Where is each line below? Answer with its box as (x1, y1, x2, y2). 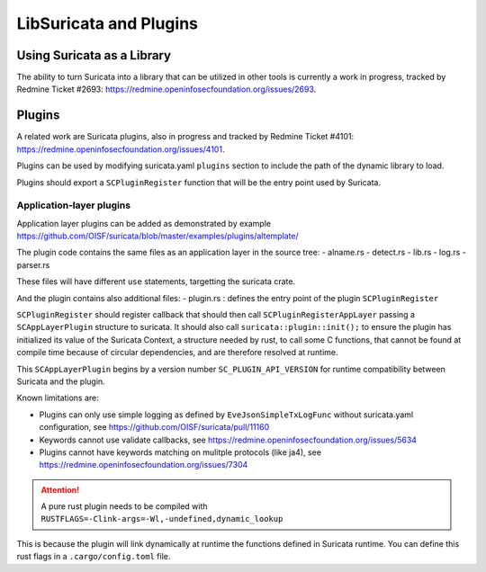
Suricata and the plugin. (16, 376, 105, 387)
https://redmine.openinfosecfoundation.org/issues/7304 (39, 460, 248, 470)
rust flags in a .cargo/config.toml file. (16, 551, 171, 562)
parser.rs (16, 259, 50, 270)
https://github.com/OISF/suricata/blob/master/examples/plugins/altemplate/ (16, 230, 299, 242)
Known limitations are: (16, 392, 99, 404)
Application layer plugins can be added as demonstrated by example (16, 218, 272, 228)
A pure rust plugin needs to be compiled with (40, 501, 208, 512)
